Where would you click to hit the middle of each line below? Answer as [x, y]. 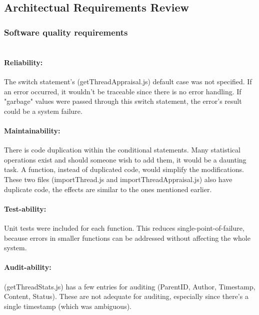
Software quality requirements [66, 32]
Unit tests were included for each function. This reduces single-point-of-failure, [124, 227]
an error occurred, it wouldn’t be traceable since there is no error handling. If [123, 91]
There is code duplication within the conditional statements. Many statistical [122, 150]
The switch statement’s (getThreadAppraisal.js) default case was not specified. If [128, 82]
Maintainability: [32, 130]
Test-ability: [25, 208]
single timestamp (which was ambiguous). [68, 306]
